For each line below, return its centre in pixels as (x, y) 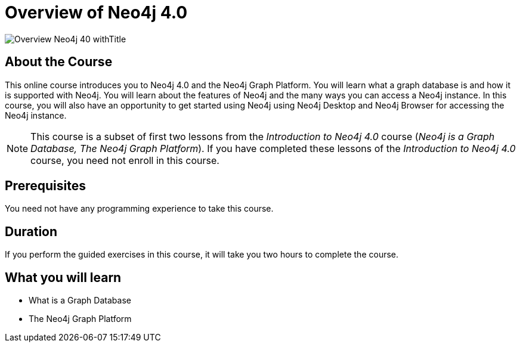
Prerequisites (45, 186)
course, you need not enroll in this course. (125, 160)
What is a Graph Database (80, 300)
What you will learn (63, 277)
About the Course (59, 62)
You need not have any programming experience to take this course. (139, 209)
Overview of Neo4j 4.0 (96, 13)
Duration (31, 231)
